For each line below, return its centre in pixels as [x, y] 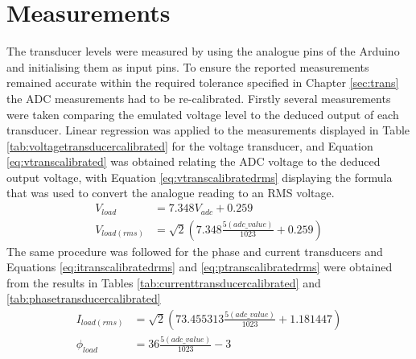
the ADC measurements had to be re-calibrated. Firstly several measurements [199, 98]
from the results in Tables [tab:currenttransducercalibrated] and [164, 282]
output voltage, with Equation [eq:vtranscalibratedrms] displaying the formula [200, 177]
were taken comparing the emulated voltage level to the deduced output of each [203, 114]
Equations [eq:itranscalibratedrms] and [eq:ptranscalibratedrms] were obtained [200, 267]
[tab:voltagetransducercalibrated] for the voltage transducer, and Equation [190, 145]
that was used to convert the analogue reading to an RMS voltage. [171, 193]
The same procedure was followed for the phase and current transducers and [195, 251]
